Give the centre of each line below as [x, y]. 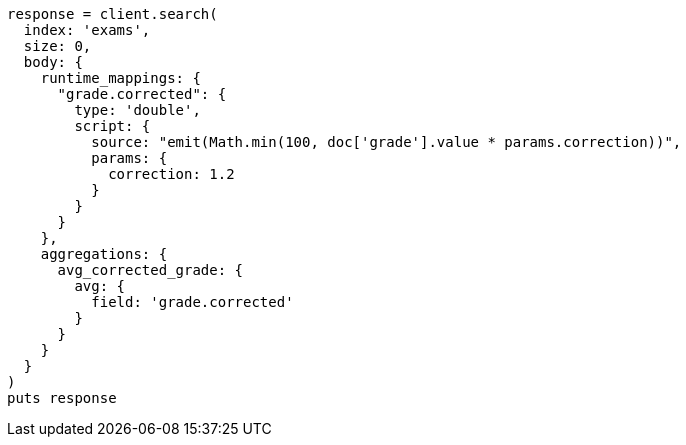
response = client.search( [112, 14]
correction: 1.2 [171, 174]
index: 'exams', [87, 30]
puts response [62, 398]
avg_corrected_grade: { [150, 270]
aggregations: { [104, 254]
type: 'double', [137, 110]
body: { [53, 62]
